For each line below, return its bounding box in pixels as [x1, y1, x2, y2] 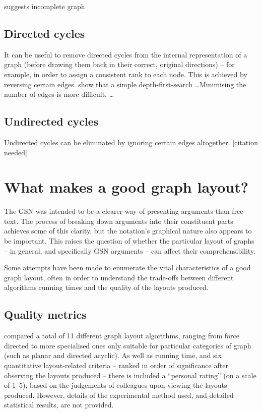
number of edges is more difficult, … [4, 89, 114, 99]
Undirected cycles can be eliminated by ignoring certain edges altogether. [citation [4, 137, 258, 147]
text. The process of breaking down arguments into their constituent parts [4, 215, 233, 226]
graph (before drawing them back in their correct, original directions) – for [4, 59, 235, 70]
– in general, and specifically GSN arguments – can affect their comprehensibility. [4, 245, 256, 256]
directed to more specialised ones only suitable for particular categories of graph [4, 340, 251, 350]
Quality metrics [4, 307, 87, 322]
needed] [4, 147, 27, 157]
